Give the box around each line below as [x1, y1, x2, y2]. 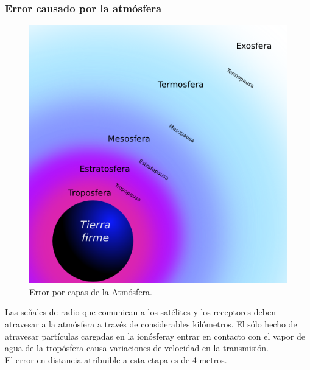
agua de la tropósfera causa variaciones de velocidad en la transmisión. [5, 341, 269, 354]
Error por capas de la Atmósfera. [29, 285, 152, 298]
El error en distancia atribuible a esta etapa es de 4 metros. [5, 353, 227, 366]
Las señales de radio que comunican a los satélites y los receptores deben [5, 305, 276, 318]
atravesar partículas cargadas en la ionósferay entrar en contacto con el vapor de [5, 329, 305, 342]
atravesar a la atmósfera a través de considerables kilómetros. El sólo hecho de [5, 318, 297, 330]
